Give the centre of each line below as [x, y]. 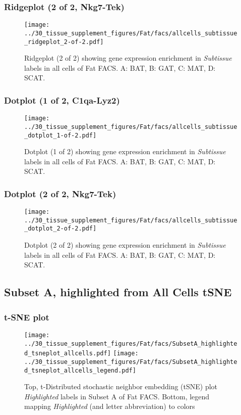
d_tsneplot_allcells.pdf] [68, 354]
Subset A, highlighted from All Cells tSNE [118, 292]
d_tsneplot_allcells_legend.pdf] [80, 370]
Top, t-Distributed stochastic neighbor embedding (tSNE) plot [121, 386]
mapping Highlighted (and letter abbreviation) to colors [110, 406]
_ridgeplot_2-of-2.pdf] [64, 42]
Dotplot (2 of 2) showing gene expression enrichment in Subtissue [125, 245]
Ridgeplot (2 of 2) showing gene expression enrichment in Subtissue [128, 58]
